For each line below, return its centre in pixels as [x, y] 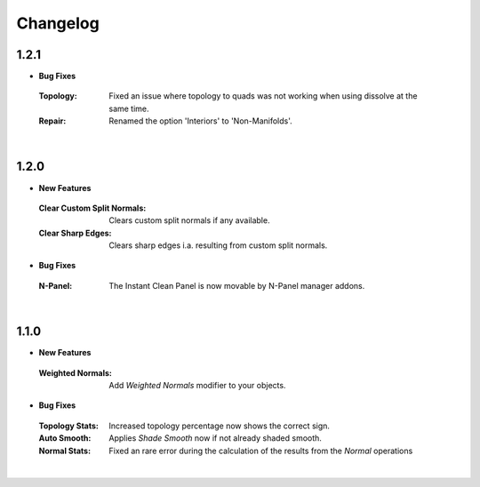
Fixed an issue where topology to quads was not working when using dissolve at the [263, 96]
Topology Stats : [69, 426]
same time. [129, 108]
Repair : [52, 121]
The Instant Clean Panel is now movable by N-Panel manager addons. [237, 285]
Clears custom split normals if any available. [189, 220]
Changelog [58, 23]
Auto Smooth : [65, 438]
